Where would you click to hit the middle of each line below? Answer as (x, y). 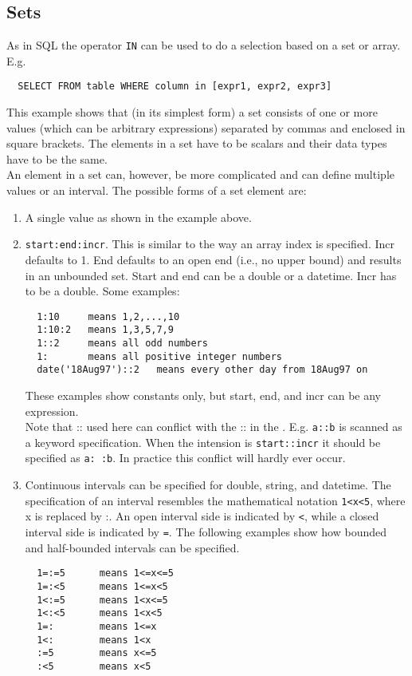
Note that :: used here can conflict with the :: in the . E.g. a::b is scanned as (214, 427)
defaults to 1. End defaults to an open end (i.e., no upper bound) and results (213, 259)
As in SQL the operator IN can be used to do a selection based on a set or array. (204, 45)
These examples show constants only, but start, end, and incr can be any (203, 395)
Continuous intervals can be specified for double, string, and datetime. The (208, 485)
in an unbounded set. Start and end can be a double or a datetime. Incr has (211, 275)
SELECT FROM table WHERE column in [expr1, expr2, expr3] (175, 87)
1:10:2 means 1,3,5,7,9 (105, 330)
